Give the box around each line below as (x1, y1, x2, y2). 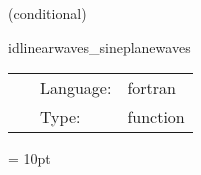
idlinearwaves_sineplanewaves (8, 36, 191, 57)
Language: (40, 76, 112, 100)
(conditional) (8, 3, 87, 23)
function (127, 105, 185, 129)
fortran (127, 76, 176, 100)
